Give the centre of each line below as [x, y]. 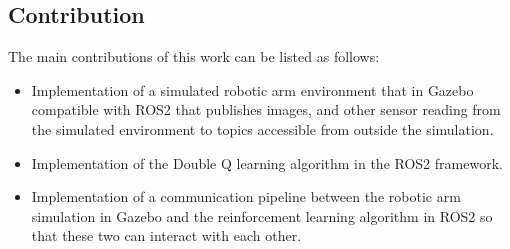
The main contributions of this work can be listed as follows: [194, 56]
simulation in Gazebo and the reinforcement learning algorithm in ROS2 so [262, 215]
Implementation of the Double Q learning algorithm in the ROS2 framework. [267, 162]
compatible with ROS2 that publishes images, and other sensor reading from [266, 109]
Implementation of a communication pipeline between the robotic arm [246, 196]
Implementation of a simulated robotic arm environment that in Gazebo [252, 89]
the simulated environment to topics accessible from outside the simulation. [262, 128]
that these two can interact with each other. [166, 235]
